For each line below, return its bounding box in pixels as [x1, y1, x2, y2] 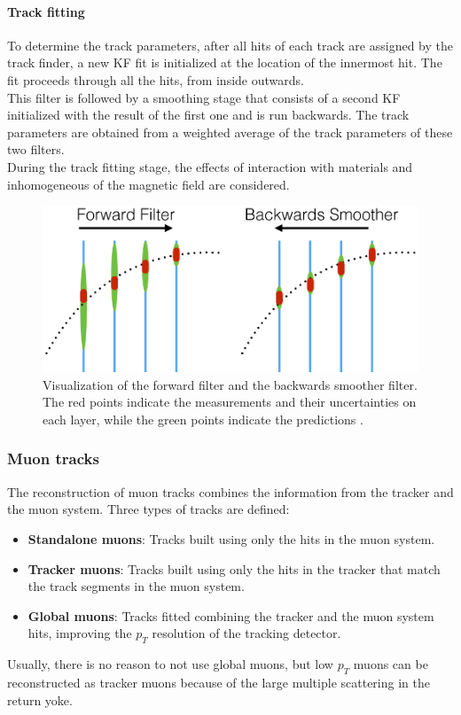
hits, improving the [27, 624, 132, 642]
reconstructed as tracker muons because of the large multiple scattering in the [7, 672, 430, 691]
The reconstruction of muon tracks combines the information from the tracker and [7, 482, 454, 501]
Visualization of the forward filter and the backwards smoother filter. [43, 375, 418, 393]
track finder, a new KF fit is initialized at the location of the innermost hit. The [7, 53, 442, 72]
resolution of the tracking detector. [152, 624, 341, 642]
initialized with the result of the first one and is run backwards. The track [7, 105, 410, 124]
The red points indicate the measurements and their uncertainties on [43, 392, 417, 411]
